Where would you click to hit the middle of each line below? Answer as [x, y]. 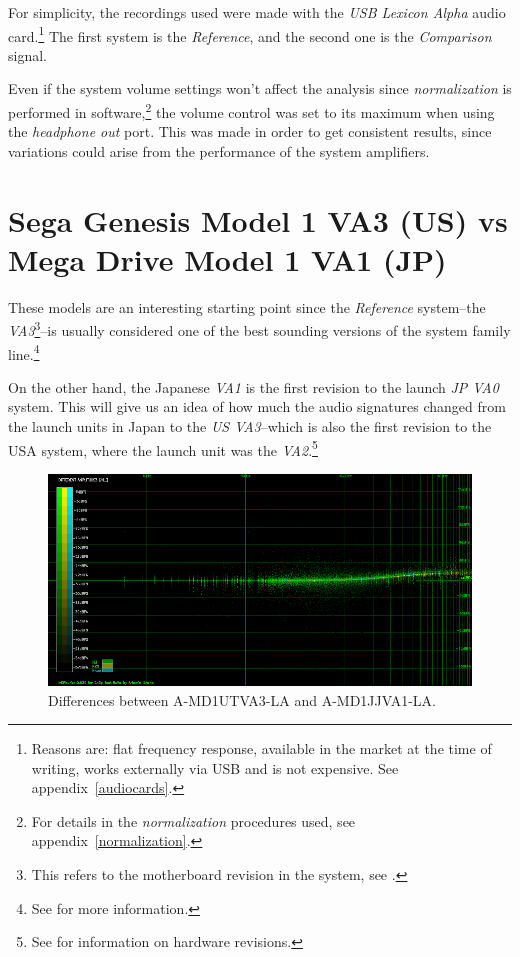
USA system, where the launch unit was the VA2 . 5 [163, 448]
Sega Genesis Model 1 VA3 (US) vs [258, 219]
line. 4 [24, 352]
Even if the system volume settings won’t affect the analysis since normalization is [260, 88]
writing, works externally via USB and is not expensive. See [215, 767]
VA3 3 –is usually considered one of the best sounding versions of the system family [259, 329]
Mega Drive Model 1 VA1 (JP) [227, 258]
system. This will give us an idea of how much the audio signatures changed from [257, 406]
